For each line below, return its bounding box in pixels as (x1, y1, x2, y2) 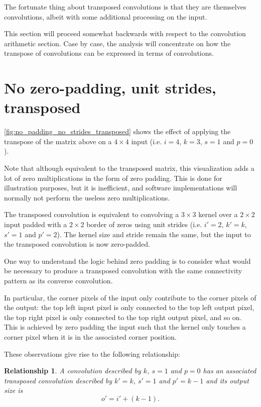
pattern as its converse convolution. (4, 275, 113, 285)
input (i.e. (131, 136, 162, 146)
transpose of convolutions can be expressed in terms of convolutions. (4, 48, 214, 58)
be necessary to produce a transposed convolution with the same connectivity (4, 265, 242, 276)
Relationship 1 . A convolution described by (4, 365, 141, 376)
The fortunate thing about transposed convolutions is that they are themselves (4, 2, 246, 12)
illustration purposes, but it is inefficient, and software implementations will (4, 182, 237, 193)
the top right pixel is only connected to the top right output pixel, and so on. (4, 312, 242, 322)
